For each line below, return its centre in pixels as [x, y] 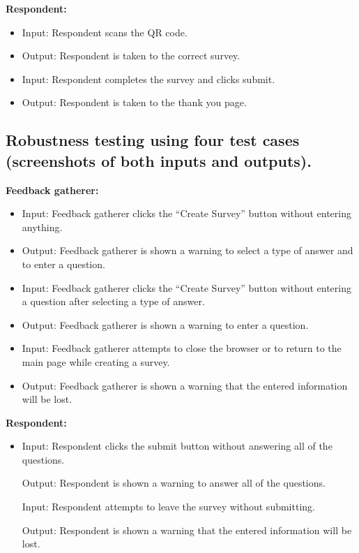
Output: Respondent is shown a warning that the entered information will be [187, 530]
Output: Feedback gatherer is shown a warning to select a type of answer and [188, 250]
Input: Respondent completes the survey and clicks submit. [148, 79]
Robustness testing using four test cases [153, 140]
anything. [42, 227]
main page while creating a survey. [96, 361]
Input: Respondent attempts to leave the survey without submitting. [168, 507]
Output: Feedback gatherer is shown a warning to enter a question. [165, 324]
